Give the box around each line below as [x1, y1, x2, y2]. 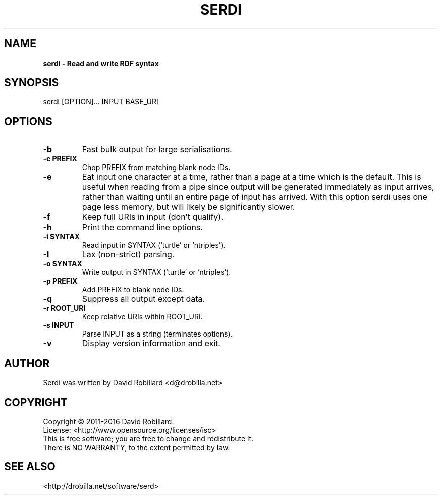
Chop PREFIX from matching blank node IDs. [82, 163, 231, 172]
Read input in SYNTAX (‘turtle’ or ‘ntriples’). [82, 241, 226, 250]
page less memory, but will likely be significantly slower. [82, 202, 295, 212]
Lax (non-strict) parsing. [82, 249, 175, 260]
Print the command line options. [82, 222, 203, 233]
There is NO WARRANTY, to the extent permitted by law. [43, 442, 230, 452]
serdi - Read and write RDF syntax [43, 59, 159, 68]
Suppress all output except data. [82, 294, 205, 304]
